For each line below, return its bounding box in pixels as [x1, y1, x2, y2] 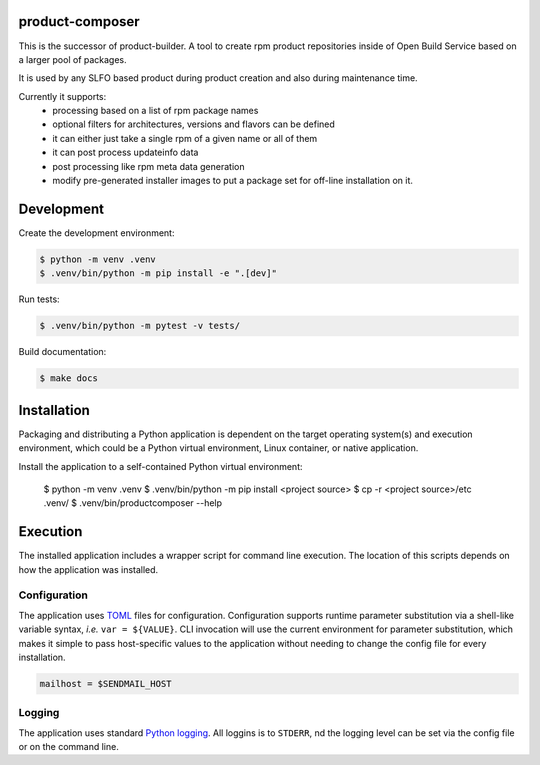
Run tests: [18, 293, 60, 305]
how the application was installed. [18, 563, 159, 575]
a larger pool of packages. [18, 53, 127, 65]
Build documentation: [18, 346, 107, 358]
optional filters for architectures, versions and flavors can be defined [52, 118, 335, 130]
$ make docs [39, 373, 99, 384]
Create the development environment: [18, 226, 175, 239]
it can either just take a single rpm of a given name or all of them [52, 132, 318, 144]
